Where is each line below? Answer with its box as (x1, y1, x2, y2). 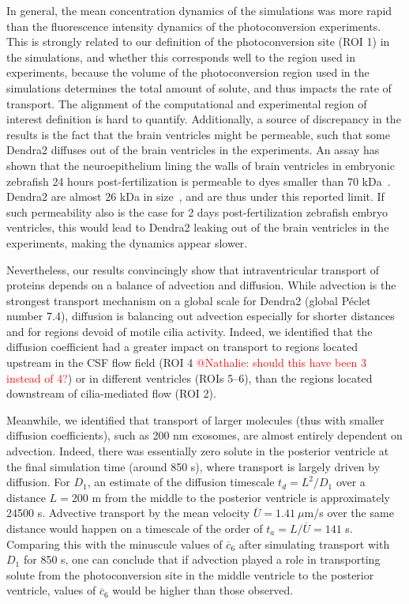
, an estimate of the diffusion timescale (87, 474, 275, 490)
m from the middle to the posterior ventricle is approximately (92, 489, 390, 505)
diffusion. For (6, 474, 70, 490)
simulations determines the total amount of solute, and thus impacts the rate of (6, 79, 392, 96)
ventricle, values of (6, 582, 96, 598)
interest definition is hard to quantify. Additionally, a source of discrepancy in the (6, 111, 401, 127)
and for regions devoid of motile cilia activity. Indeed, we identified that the (6, 323, 373, 339)
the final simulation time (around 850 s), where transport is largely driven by (6, 458, 381, 474)
